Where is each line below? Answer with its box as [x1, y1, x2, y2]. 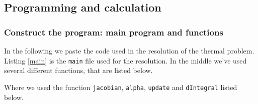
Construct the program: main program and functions [4, 25, 223, 38]
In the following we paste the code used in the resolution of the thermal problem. [4, 45, 254, 55]
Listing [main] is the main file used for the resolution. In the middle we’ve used [4, 55, 247, 65]
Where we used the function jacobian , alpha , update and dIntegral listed [4, 81, 237, 92]
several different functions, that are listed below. [4, 65, 153, 75]
